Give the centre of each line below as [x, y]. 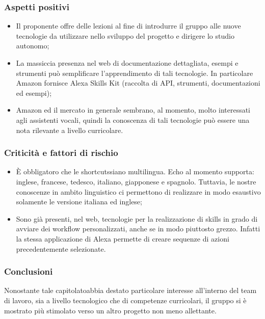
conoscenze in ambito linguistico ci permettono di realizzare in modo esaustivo [138, 191]
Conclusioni [29, 271]
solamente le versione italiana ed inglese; [79, 202]
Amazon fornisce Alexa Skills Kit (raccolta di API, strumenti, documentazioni [138, 83]
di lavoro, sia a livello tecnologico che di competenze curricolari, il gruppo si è [125, 300]
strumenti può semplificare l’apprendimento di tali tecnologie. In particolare [135, 73]
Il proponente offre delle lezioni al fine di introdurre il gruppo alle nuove [128, 26]
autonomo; [33, 46]
